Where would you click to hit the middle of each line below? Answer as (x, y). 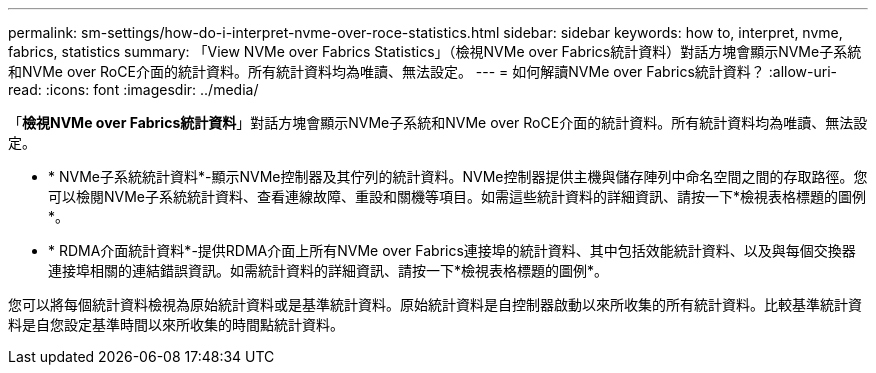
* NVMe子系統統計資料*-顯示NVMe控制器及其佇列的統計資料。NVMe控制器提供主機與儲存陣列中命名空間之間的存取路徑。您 (458, 176)
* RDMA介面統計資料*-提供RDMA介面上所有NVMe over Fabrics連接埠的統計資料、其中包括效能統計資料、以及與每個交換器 (452, 250)
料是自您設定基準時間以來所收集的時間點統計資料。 (176, 324)
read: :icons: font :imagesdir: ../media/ (133, 89)
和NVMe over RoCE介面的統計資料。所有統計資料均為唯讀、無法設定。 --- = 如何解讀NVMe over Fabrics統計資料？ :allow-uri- (423, 71)
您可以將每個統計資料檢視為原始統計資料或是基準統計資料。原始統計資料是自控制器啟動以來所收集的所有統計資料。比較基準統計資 (435, 304)
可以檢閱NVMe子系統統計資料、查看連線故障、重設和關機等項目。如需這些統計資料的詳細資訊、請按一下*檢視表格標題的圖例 (457, 196)
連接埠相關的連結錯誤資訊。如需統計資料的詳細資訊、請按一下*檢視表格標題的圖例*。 (328, 270)
